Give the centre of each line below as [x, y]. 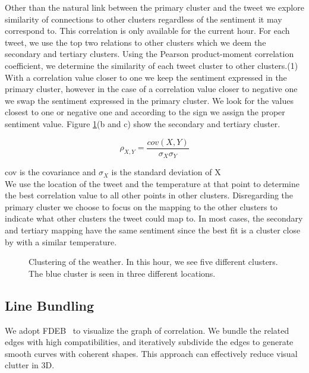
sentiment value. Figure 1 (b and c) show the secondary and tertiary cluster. [143, 123]
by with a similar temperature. [61, 241]
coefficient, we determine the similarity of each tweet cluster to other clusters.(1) [152, 65]
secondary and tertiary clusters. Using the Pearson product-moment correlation [149, 54]
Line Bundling [50, 305]
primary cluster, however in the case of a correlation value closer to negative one [151, 89]
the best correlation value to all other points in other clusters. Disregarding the [149, 195]
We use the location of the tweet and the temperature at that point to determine [152, 183]
